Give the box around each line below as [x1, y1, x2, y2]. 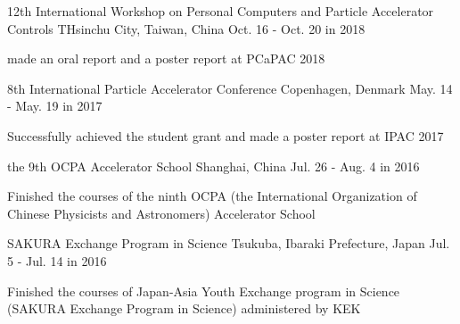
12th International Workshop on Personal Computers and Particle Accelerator [7, 2, 434, 20]
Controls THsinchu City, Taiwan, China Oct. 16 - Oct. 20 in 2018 [7, 19, 366, 37]
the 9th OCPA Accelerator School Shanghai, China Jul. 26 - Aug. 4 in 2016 [7, 156, 420, 175]
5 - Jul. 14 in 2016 [7, 251, 107, 270]
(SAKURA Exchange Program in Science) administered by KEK [7, 299, 361, 318]
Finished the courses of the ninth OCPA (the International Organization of [7, 187, 417, 205]
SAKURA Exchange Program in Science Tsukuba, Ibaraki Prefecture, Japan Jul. [7, 234, 450, 253]
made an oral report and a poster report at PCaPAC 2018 [7, 49, 325, 68]
